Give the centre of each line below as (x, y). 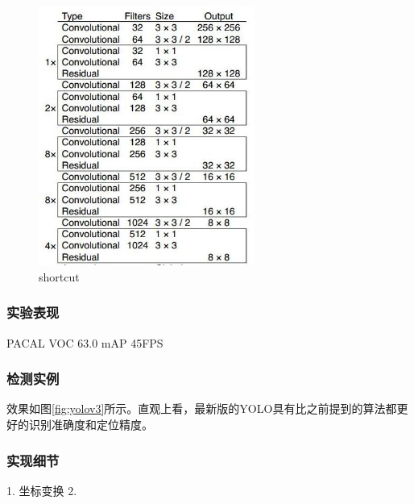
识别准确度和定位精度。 (91, 425)
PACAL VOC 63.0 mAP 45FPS (85, 342)
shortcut (59, 276)
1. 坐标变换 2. (42, 490)
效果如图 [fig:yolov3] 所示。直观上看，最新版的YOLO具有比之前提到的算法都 (202, 408)
